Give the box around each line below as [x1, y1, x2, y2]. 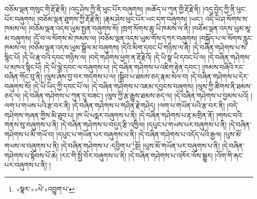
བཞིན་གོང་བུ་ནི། [4, 71, 42, 82]
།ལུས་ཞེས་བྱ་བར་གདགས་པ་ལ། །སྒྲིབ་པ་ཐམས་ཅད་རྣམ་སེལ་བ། [44, 71, 188, 82]
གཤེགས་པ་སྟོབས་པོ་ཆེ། [4, 150, 58, 160]
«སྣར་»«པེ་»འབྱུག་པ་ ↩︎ [16, 183, 75, 194]
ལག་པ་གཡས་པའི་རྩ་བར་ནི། [4, 100, 71, 110]
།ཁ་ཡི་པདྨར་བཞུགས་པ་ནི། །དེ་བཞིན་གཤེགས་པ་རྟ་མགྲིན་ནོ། [76, 110, 214, 120]
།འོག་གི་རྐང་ [215, 150, 244, 160]
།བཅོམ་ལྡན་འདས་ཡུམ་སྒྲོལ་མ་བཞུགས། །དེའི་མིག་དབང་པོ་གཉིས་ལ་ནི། [29, 42, 191, 53]
